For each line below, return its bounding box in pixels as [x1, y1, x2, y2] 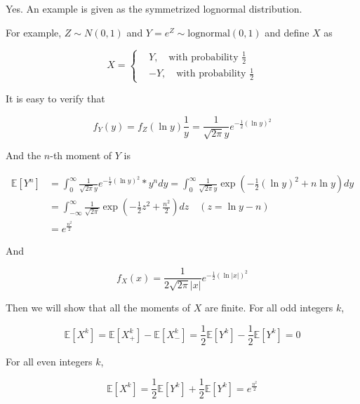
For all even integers [6, 353, 93, 368]
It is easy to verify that [6, 91, 105, 106]
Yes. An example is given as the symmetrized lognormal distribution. [6, 1, 302, 15]
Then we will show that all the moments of [6, 299, 191, 314]
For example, [6, 25, 62, 39]
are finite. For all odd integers [204, 299, 333, 314]
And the [6, 148, 41, 163]
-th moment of [50, 148, 112, 163]
